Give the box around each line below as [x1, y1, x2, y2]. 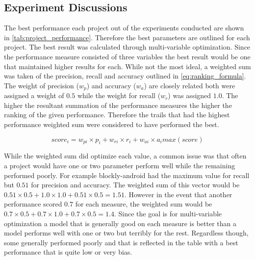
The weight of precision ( [4, 80, 79, 90]
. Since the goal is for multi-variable [114, 208, 222, 218]
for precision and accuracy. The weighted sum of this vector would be [31, 180, 240, 190]
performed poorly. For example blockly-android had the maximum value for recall [4, 170, 250, 180]
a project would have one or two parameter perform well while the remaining [4, 160, 235, 170]
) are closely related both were [144, 80, 235, 90]
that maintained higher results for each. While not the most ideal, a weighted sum [4, 61, 251, 71]
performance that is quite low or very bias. [4, 247, 132, 257]
